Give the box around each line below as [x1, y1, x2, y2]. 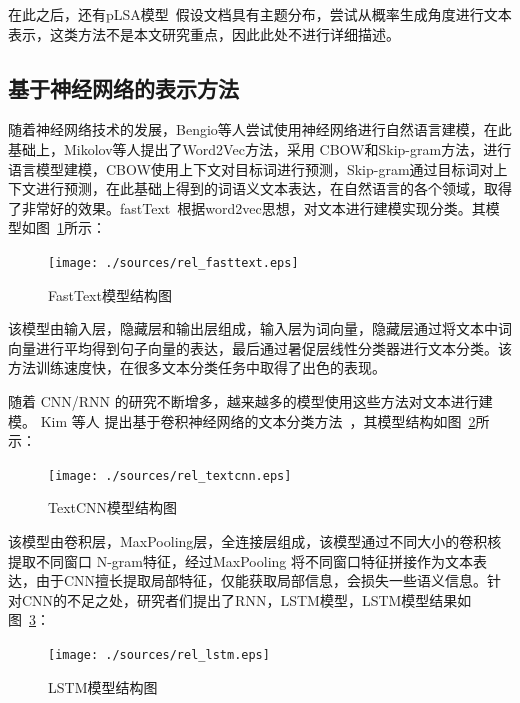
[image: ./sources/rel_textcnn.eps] [48, 468, 292, 483]
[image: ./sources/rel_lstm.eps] [48, 647, 270, 662]
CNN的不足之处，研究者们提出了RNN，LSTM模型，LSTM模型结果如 [21, 589, 472, 610]
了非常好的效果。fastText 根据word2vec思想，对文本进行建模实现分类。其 [8, 197, 486, 218]
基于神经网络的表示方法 [8, 72, 239, 103]
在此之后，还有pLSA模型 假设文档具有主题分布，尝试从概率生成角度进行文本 [8, 4, 512, 24]
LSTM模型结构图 [48, 676, 158, 697]
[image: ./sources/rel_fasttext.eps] [48, 255, 299, 270]
